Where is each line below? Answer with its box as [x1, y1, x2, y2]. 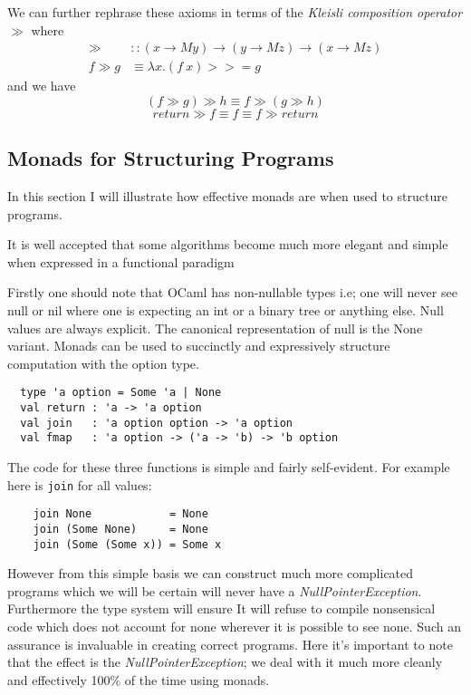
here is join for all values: [7, 475, 152, 494]
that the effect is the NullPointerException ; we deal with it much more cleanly [7, 652, 443, 671]
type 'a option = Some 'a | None [20, 386, 222, 400]
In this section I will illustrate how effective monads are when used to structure [7, 187, 447, 206]
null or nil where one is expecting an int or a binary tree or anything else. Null [7, 301, 444, 320]
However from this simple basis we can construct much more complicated [7, 564, 414, 583]
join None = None [33, 507, 208, 521]
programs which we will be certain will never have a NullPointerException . [7, 581, 422, 600]
